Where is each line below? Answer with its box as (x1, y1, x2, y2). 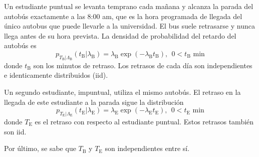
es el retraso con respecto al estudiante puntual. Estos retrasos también (35, 116, 254, 126)
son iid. (4, 126, 27, 136)
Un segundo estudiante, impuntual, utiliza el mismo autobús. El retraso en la (4, 86, 241, 97)
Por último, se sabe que (4, 143, 76, 153)
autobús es (4, 40, 37, 51)
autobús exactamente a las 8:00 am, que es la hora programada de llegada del (4, 11, 242, 21)
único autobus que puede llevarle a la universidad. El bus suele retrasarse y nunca (4, 21, 255, 31)
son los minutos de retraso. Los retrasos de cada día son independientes (33, 60, 252, 70)
